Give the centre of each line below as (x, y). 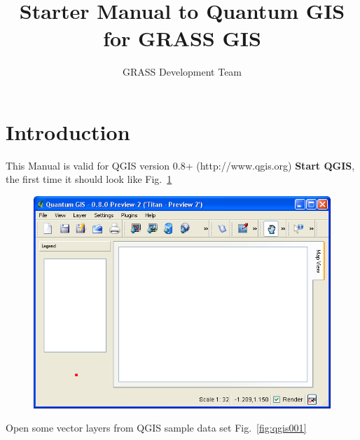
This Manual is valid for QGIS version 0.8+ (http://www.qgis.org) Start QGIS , (180, 165)
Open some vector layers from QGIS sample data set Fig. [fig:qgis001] (156, 428)
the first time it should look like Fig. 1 (89, 179)
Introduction (68, 131)
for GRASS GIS (182, 38)
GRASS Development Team (182, 72)
